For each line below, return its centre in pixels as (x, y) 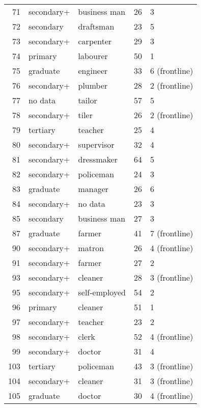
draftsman (96, 26)
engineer (93, 71)
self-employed (102, 292)
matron (91, 248)
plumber (93, 85)
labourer (93, 56)
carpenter (95, 41)
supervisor (96, 144)
